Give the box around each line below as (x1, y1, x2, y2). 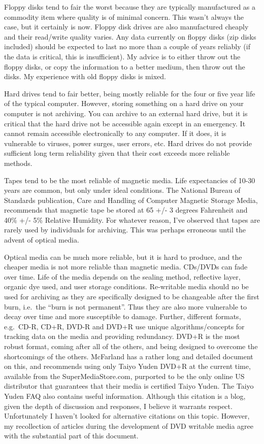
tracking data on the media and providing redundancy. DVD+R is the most (4, 331, 240, 341)
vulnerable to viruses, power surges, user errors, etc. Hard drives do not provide (4, 138, 252, 148)
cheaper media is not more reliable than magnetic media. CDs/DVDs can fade (4, 261, 248, 272)
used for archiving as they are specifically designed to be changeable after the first (4, 291, 259, 302)
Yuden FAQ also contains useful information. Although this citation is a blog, (4, 390, 246, 401)
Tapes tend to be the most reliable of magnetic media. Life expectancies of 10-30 (4, 175, 255, 185)
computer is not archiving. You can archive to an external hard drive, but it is (4, 108, 248, 118)
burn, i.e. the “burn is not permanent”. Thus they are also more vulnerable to (4, 301, 247, 312)
